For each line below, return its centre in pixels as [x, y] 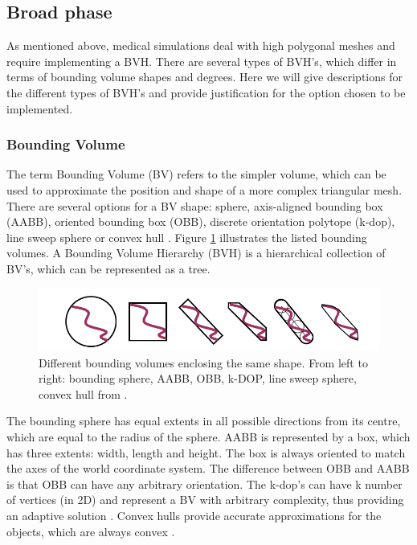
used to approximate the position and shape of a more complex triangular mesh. [204, 189]
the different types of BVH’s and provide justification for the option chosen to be [206, 92]
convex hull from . [83, 393]
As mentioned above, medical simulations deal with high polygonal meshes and [201, 45]
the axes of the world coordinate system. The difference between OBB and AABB [208, 468]
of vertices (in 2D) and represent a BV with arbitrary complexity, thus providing [205, 500]
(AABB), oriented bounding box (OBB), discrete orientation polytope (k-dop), [201, 221]
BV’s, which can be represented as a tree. [108, 268]
